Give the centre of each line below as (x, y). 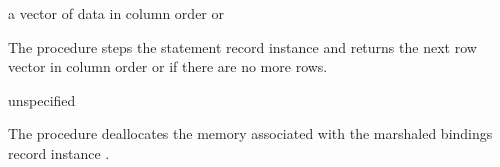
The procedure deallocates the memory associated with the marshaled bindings (250, 133)
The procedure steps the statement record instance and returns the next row (242, 46)
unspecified (42, 99)
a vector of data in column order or (116, 13)
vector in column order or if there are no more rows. (168, 66)
